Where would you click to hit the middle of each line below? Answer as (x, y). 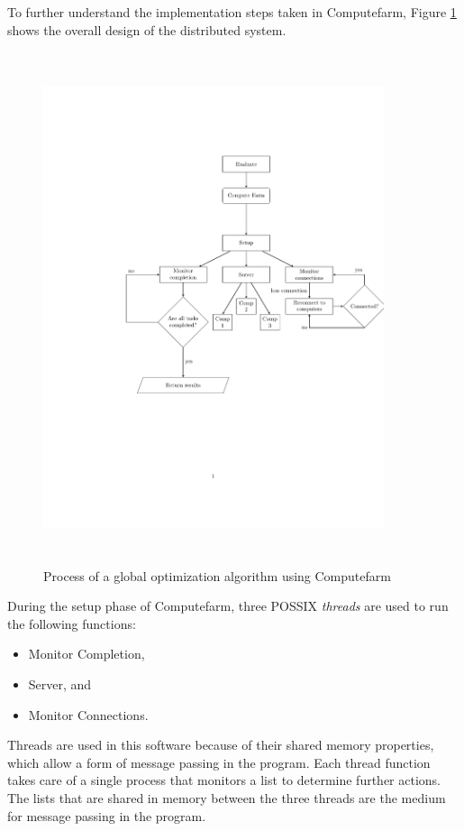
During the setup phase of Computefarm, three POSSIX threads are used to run (228, 606)
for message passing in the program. (107, 815)
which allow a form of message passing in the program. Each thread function (219, 762)
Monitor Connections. (88, 714)
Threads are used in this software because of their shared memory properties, (221, 745)
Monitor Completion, (86, 654)
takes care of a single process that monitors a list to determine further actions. (224, 780)
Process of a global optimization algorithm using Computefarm (217, 575)
